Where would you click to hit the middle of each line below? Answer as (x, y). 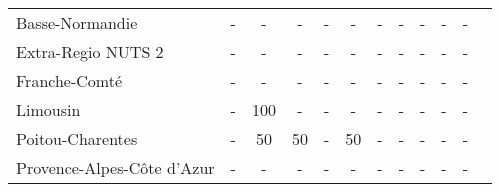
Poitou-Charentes (77, 138)
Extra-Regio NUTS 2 (90, 51)
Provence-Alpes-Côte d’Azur (115, 167)
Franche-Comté (69, 80)
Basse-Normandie (77, 22)
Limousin (48, 109)
